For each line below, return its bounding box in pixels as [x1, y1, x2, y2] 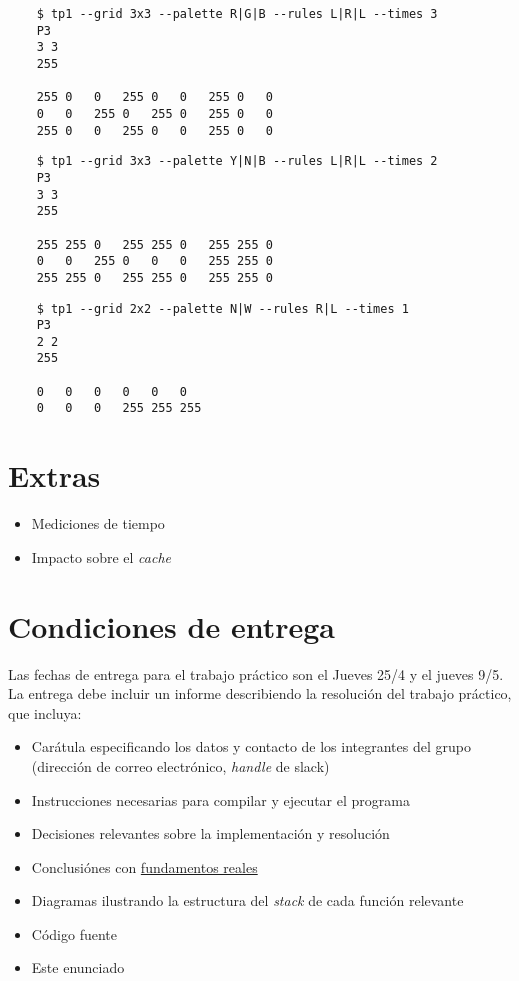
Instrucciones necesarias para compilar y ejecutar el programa [31, 789, 410, 810]
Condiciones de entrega [8, 605, 335, 646]
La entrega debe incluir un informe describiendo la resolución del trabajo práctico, [8, 683, 512, 704]
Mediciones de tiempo [31, 513, 165, 534]
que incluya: [8, 702, 82, 723]
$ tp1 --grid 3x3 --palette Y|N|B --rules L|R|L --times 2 [36, 154, 438, 169]
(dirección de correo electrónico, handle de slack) [31, 755, 330, 776]
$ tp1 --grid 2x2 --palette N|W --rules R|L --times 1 [36, 301, 409, 316]
